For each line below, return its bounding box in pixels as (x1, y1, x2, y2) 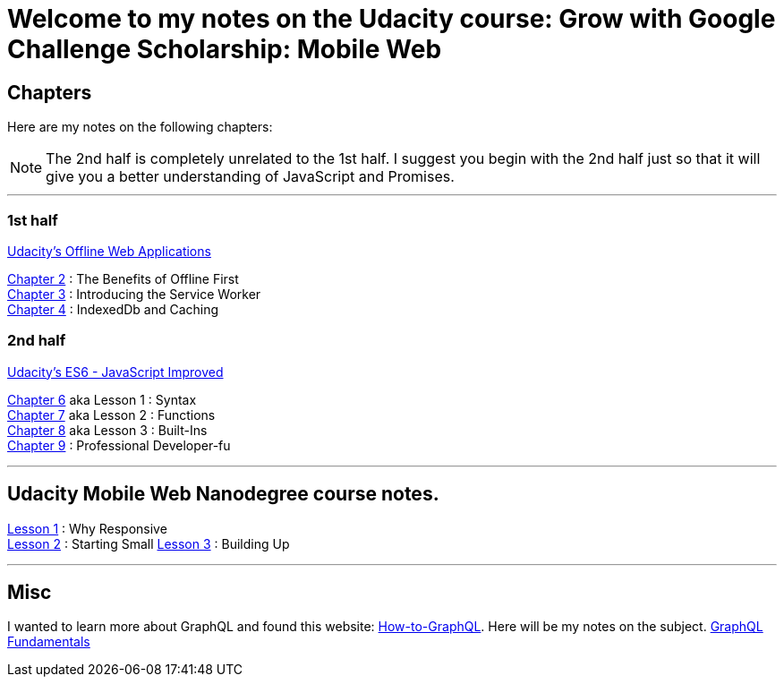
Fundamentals (7, 634, 90, 650)
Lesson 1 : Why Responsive (7, 520, 167, 536)
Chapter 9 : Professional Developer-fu (7, 437, 231, 453)
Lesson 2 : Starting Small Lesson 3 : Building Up (7, 535, 290, 551)
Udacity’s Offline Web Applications (7, 243, 211, 259)
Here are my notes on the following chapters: (7, 119, 273, 135)
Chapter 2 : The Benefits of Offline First (7, 270, 239, 286)
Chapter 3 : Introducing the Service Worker (7, 286, 261, 302)
